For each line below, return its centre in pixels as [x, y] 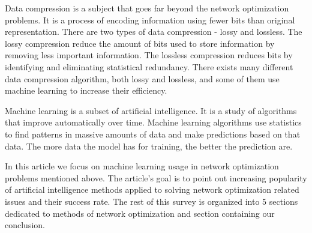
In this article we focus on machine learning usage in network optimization [142, 166]
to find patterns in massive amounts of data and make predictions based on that [153, 134]
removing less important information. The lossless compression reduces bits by [149, 55]
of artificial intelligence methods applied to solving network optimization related [152, 189]
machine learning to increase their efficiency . [86, 90]
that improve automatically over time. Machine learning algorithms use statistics [153, 122]
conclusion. [25, 225]
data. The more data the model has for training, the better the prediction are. [149, 146]
